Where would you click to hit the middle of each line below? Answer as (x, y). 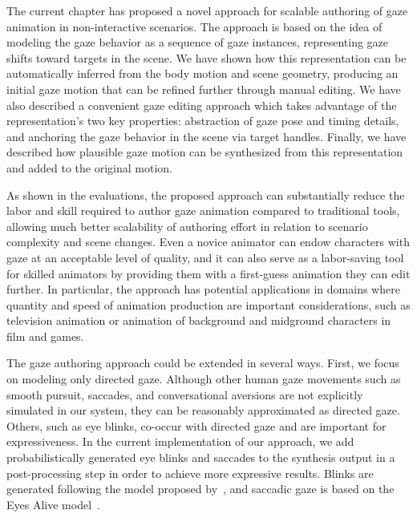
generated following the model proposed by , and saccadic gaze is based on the (200, 489)
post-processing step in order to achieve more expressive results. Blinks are (190, 473)
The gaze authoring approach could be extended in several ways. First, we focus (203, 363)
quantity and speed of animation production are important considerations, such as (208, 304)
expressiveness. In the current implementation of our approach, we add (180, 441)
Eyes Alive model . (53, 504)
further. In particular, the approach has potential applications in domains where (203, 289)
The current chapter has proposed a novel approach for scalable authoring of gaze (207, 10)
